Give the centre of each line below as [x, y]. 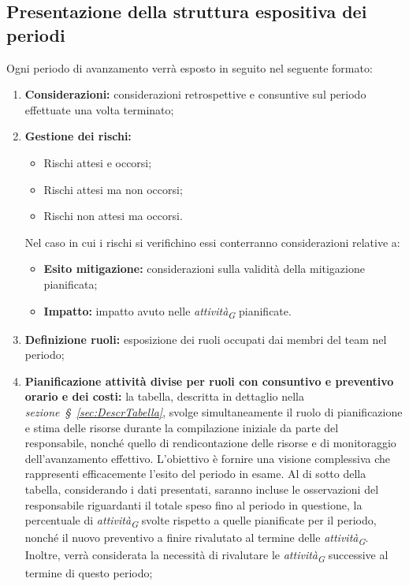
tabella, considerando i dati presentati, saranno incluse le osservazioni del [202, 489]
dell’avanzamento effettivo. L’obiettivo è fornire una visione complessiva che [208, 458]
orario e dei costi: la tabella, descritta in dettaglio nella [164, 396]
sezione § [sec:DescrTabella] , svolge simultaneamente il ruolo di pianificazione [214, 412]
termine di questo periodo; [89, 572]
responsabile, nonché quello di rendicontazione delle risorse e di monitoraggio [210, 443]
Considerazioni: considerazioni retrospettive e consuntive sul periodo [195, 94]
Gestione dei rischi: [78, 136]
